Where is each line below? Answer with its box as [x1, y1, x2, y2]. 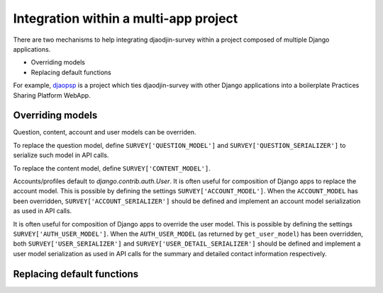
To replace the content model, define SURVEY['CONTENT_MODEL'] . [13, 163, 211, 173]
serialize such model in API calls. [13, 151, 109, 159]
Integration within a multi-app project [13, 11, 238, 26]
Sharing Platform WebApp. [13, 91, 91, 99]
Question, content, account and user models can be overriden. [13, 128, 196, 137]
